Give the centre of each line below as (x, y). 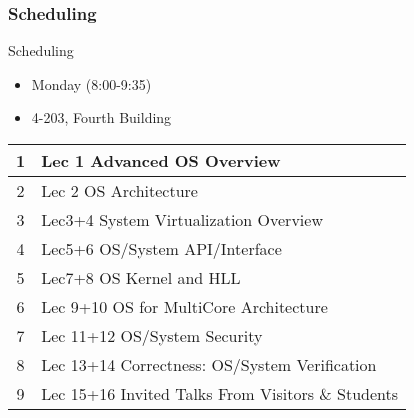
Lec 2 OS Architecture (119, 190)
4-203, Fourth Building (101, 117)
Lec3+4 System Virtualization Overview (182, 219)
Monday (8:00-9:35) (91, 83)
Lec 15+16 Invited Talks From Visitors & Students (220, 393)
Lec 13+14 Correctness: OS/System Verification (209, 364)
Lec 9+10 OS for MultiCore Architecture (184, 306)
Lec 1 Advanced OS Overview (161, 160)
